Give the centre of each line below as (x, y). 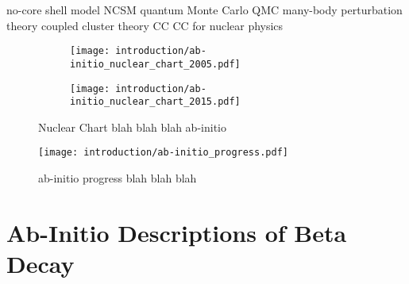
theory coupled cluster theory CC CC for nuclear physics (145, 25)
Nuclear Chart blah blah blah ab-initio (132, 127)
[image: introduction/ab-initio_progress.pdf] (163, 153)
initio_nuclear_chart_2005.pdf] (155, 64)
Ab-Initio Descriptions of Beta (177, 232)
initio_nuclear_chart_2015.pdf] (155, 102)
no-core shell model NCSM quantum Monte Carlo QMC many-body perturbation (204, 10)
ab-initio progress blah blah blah (118, 178)
